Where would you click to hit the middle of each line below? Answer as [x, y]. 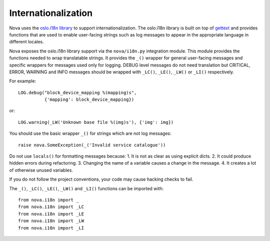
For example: [23, 81]
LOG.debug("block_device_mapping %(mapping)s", [77, 93]
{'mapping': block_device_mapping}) [89, 100]
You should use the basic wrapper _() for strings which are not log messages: [90, 133]
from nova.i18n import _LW [51, 221]
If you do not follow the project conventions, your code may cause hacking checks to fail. [101, 179]
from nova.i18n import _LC [51, 207]
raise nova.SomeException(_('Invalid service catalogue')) [92, 145]
